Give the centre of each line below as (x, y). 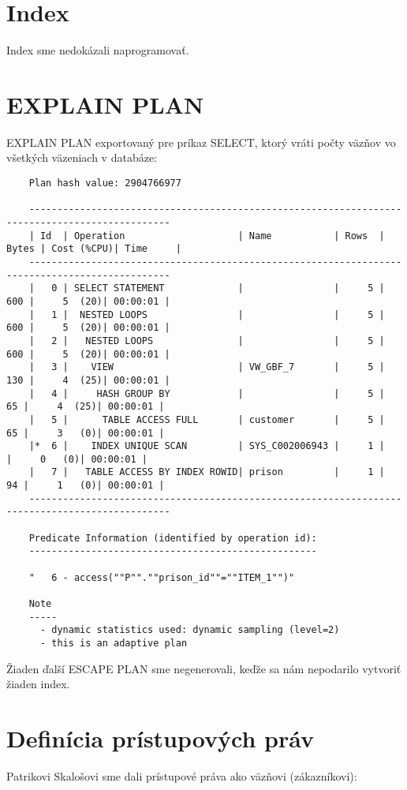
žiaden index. (38, 684)
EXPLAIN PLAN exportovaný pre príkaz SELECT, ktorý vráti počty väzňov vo (201, 142)
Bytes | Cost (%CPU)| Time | (94, 249)
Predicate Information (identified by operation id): (173, 538)
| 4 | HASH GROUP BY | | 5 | (207, 393)
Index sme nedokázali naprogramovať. (98, 50)
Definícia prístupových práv (160, 738)
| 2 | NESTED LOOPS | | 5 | (207, 341)
